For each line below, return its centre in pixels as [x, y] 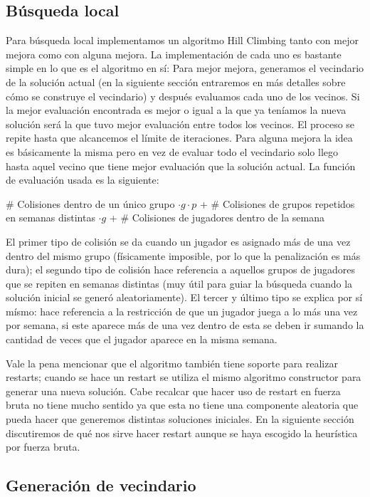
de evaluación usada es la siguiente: [83, 180]
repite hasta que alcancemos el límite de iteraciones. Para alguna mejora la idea [179, 138]
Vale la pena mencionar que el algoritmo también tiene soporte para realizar [172, 363]
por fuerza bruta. [43, 447]
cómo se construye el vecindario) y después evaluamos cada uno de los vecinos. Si [183, 96]
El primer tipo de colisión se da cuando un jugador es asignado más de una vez [178, 241]
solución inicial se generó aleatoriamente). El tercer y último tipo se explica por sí [184, 297]
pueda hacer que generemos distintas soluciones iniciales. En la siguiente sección [180, 419]
